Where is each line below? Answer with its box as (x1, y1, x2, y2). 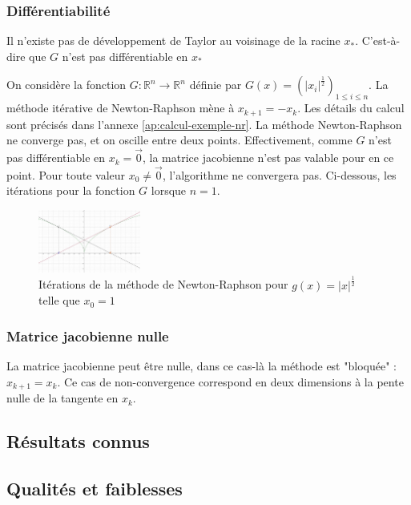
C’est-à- (361, 32, 401, 49)
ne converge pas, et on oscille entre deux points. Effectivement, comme (6, 131, 353, 148)
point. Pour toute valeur (6, 166, 126, 183)
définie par (189, 76, 242, 93)
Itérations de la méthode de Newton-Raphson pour (38, 276, 288, 293)
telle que (38, 292, 80, 309)
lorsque (151, 182, 187, 199)
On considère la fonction (6, 76, 127, 93)
